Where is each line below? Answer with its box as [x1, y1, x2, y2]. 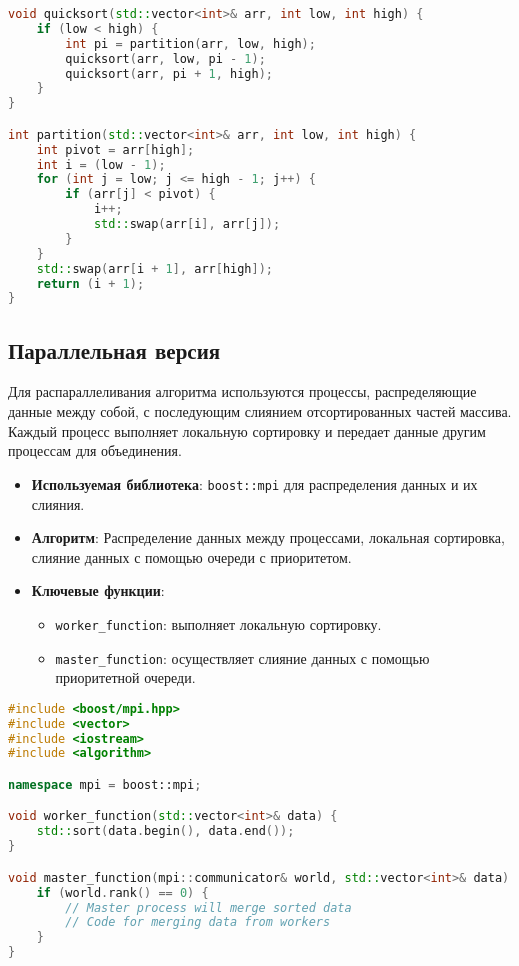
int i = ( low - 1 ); [36, 157, 166, 172]
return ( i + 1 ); [36, 276, 145, 291]
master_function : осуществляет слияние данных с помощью [55, 647, 430, 668]
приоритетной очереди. [55, 667, 196, 688]
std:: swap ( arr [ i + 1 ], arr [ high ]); [36, 261, 274, 276]
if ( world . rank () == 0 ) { [36, 885, 209, 900]
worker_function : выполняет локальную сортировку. [55, 613, 382, 634]
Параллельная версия [8, 334, 221, 365]
